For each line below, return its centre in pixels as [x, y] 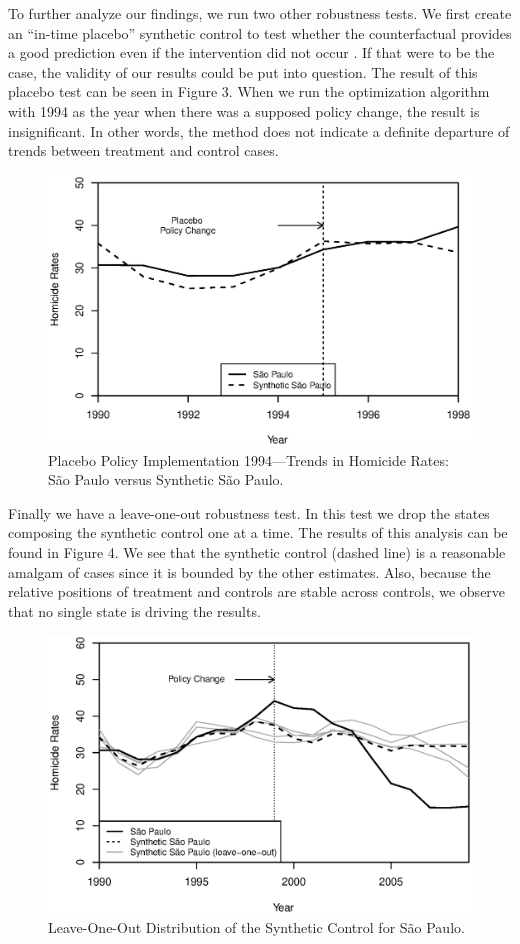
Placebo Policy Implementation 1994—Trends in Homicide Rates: [248, 459]
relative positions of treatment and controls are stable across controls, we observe [257, 591]
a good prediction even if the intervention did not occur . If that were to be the [251, 52]
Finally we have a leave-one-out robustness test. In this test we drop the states [249, 512]
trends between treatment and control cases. [143, 150]
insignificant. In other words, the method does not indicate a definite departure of [259, 130]
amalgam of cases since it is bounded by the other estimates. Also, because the [249, 571]
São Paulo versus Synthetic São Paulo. [166, 479]
